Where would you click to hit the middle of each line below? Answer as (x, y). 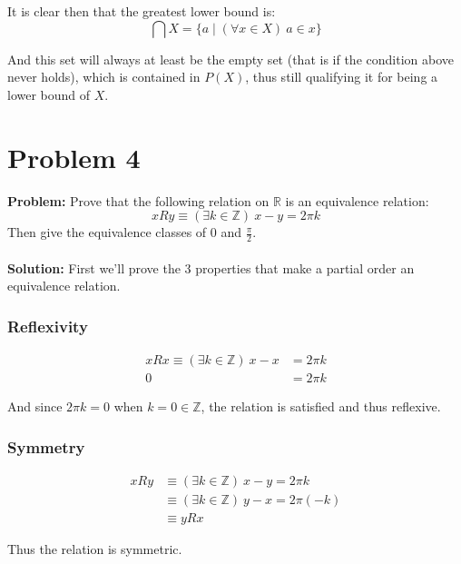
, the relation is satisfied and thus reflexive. (321, 406)
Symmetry (46, 446)
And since (35, 406)
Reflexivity (48, 326)
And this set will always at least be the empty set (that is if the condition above (230, 59)
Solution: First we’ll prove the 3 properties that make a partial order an (211, 267)
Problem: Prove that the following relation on (138, 200)
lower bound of (49, 94)
